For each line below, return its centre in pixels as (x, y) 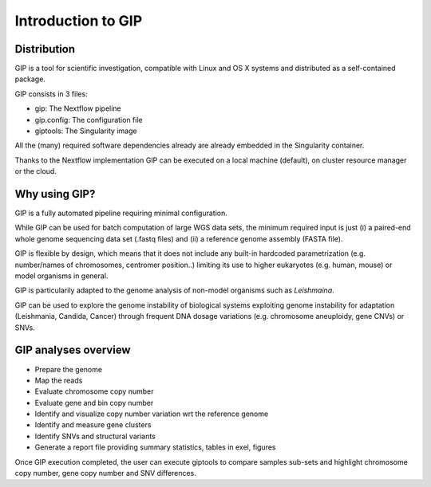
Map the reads (59, 380)
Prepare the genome (69, 369)
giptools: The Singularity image (86, 131)
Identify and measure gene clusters (93, 425)
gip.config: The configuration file (89, 120)
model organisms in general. (61, 276)
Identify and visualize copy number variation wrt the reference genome (152, 414)
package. (30, 79)
